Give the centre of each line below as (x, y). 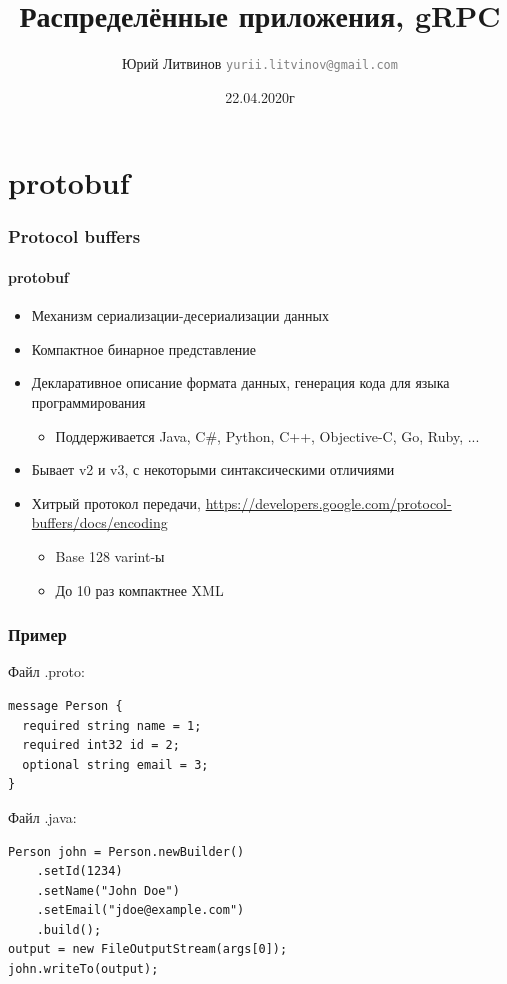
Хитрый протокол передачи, (116, 502)
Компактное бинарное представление (144, 348)
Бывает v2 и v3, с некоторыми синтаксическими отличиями (213, 469)
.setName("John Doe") (108, 890)
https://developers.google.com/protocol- (328, 502)
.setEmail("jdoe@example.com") (140, 910)
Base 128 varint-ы (110, 555)
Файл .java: (42, 816)
